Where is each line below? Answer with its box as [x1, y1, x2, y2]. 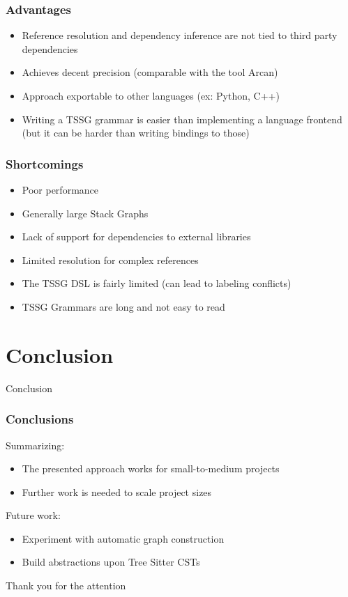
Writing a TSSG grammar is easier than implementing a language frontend [22, 111, 342, 126]
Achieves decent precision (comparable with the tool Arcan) [22, 65, 278, 79]
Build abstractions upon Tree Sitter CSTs [22, 555, 200, 569]
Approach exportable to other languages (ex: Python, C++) [22, 88, 280, 102]
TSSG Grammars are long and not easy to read [22, 299, 225, 313]
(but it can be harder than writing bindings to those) [22, 125, 250, 140]
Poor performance [22, 183, 99, 196]
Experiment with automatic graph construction [22, 531, 225, 545]
